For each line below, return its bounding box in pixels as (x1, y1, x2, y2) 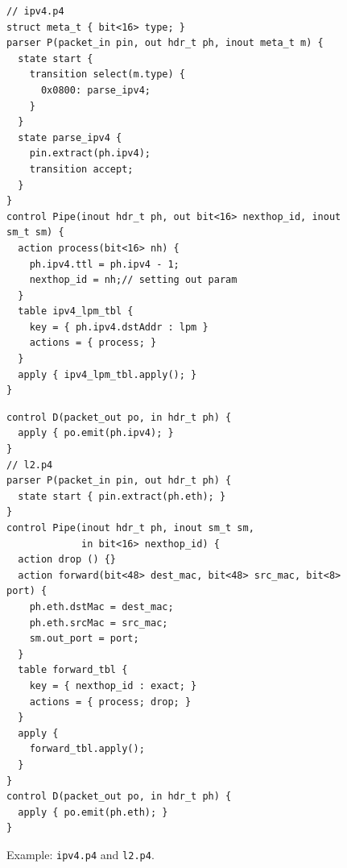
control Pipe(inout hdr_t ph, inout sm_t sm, (6, 522, 254, 534)
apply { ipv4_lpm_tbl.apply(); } (18, 368, 197, 380)
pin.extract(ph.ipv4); (29, 147, 151, 160)
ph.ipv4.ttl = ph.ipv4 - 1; (29, 258, 180, 270)
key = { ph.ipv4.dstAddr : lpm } (29, 321, 209, 333)
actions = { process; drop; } (29, 696, 192, 708)
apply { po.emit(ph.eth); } (18, 806, 168, 818)
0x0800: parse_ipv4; (40, 84, 151, 96)
